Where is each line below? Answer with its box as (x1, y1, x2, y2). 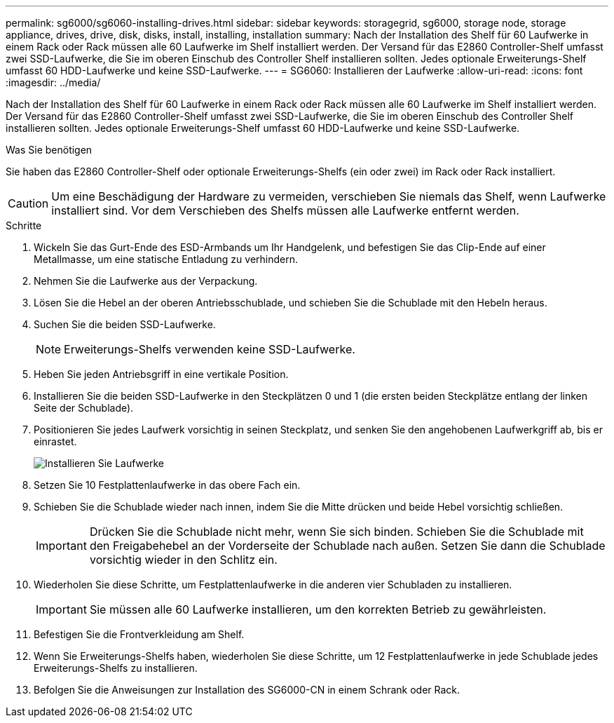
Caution (8, 196, 49, 210)
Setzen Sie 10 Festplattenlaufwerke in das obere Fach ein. (34, 479, 301, 491)
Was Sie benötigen (6, 144, 93, 156)
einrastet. (34, 435, 77, 447)
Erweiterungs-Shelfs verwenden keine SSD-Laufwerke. (64, 342, 355, 356)
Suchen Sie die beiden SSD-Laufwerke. (34, 318, 216, 330)
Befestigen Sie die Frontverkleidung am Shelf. (34, 628, 245, 640)
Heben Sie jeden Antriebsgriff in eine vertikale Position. (34, 368, 289, 380)
